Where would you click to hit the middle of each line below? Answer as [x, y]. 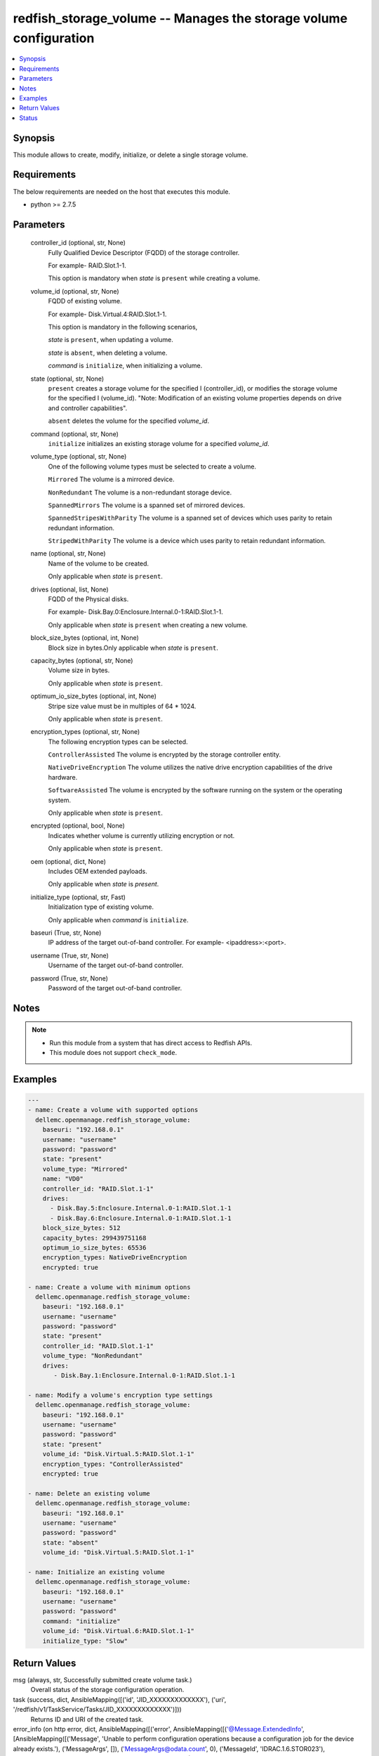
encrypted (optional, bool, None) [78, 826]
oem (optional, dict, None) [68, 861]
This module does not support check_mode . [113, 1053]
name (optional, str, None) [68, 553]
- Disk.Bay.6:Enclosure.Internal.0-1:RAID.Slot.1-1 [141, 1218]
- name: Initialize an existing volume [96, 1572]
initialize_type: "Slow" [85, 1641]
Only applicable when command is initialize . [118, 919]
